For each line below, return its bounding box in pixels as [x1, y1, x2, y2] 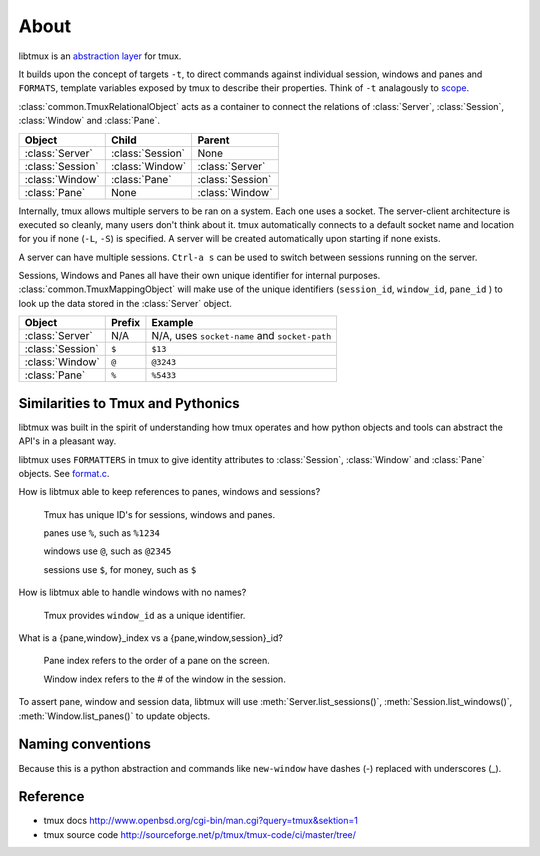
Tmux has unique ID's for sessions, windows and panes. [43, 508, 275, 520]
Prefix [110, 316, 141, 330]
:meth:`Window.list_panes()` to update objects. [18, 710, 211, 722]
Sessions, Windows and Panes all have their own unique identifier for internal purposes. [18, 270, 381, 282]
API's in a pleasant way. [18, 435, 117, 447]
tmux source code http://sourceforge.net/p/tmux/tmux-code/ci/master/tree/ [43, 828, 357, 840]
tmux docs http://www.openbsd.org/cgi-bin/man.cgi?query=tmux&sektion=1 [43, 815, 359, 827]
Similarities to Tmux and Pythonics [18, 395, 240, 412]
